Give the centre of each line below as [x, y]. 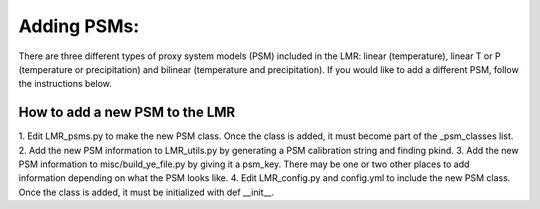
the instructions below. [65, 84]
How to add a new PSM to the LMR [127, 112]
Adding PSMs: [79, 26]
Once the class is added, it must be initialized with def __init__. [146, 192]
